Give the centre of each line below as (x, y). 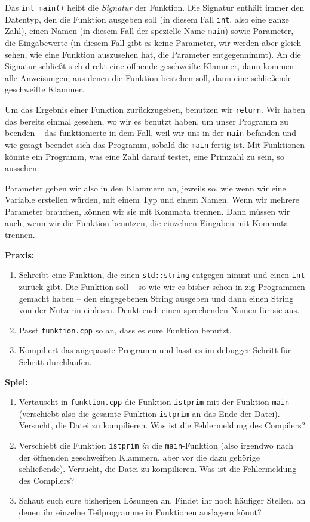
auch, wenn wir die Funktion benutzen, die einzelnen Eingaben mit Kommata (147, 223)
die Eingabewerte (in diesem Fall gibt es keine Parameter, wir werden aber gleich (153, 42)
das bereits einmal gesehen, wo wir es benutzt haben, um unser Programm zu (147, 121)
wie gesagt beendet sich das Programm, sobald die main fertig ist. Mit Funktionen (155, 144)
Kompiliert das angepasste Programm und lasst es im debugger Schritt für (155, 350)
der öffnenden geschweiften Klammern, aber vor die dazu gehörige (139, 457)
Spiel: (16, 382)
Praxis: (20, 254)
